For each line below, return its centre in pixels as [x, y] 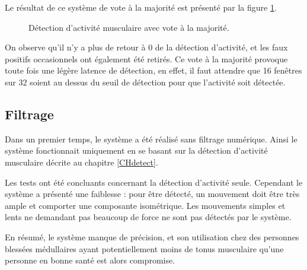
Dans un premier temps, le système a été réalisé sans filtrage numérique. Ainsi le [151, 139]
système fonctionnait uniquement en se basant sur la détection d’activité [136, 150]
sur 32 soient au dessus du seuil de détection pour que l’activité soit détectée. [145, 82]
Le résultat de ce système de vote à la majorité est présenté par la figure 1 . [141, 7]
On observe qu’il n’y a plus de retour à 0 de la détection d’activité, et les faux [146, 47]
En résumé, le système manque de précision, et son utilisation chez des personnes [152, 236]
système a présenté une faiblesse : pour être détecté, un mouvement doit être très [152, 194]
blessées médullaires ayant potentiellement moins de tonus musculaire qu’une [144, 248]
